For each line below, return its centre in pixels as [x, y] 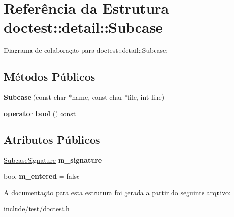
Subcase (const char [35, 97]
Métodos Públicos [50, 76]
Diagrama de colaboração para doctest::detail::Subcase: [86, 50]
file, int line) [146, 97]
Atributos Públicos [52, 139]
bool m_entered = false [42, 176]
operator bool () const [40, 113]
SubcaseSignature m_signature [53, 159]
